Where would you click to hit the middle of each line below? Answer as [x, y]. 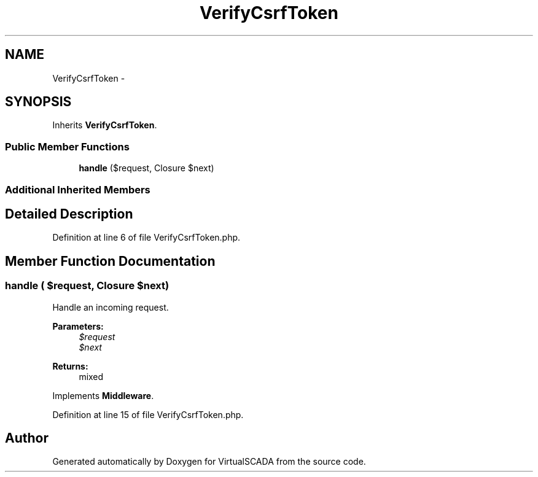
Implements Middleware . [103, 395]
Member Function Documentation [110, 261]
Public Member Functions [67, 146]
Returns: [70, 366]
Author [27, 438]
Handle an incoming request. [111, 307]
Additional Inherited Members [78, 189]
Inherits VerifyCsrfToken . [105, 125]
